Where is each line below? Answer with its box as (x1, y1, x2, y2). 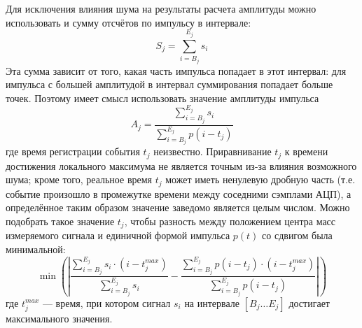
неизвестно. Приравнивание (153, 144, 272, 159)
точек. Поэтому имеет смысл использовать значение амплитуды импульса (6, 90, 319, 105)
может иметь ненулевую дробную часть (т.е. (165, 172, 356, 187)
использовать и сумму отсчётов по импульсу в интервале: (6, 15, 251, 29)
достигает (288, 295, 330, 310)
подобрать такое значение (6, 213, 115, 228)
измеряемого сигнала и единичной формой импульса (6, 228, 230, 243)
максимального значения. (6, 311, 113, 325)
